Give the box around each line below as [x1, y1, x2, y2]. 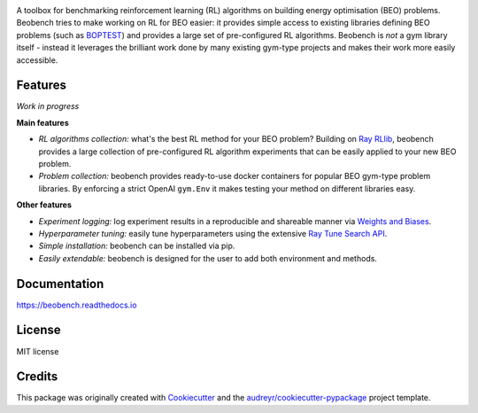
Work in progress [16, 101, 80, 112]
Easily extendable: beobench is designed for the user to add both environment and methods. [38, 253, 378, 263]
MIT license [16, 346, 59, 356]
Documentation [16, 276, 104, 292]
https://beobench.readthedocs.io [16, 300, 137, 310]
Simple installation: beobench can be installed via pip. [38, 240, 235, 252]
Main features [16, 117, 70, 128]
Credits [16, 369, 58, 385]
